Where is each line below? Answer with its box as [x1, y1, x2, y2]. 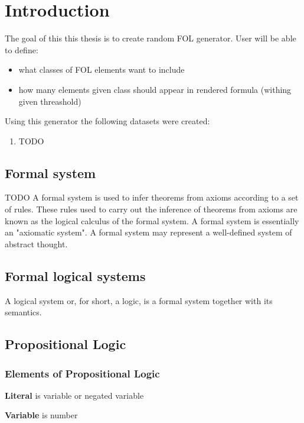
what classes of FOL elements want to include [18, 63, 185, 76]
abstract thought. [5, 237, 68, 250]
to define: [5, 43, 38, 56]
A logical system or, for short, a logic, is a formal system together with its [5, 294, 273, 306]
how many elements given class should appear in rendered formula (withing [18, 83, 292, 95]
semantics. [5, 306, 42, 318]
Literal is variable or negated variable [5, 389, 144, 401]
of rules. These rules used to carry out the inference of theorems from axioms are [5, 203, 298, 215]
